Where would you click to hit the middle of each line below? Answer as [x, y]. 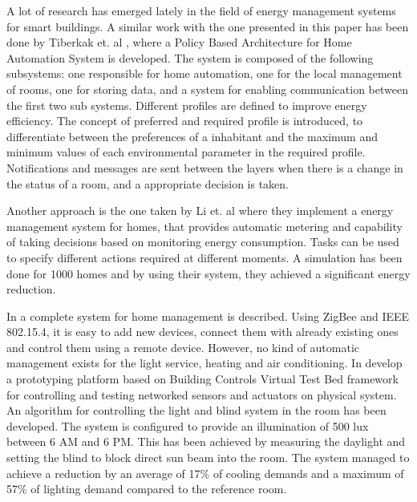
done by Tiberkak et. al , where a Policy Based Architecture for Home [179, 42]
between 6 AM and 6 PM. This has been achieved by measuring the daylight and [206, 441]
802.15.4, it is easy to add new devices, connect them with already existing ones [202, 332]
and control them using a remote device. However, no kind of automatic [183, 347]
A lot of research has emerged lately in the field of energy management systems [201, 10]
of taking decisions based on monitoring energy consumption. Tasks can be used [203, 242]
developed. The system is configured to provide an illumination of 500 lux [188, 425]
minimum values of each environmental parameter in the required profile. [186, 152]
